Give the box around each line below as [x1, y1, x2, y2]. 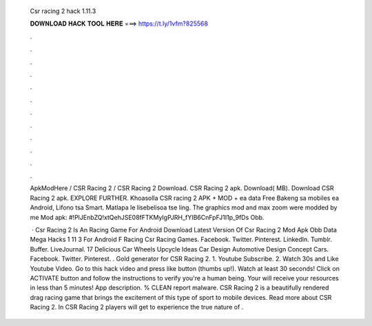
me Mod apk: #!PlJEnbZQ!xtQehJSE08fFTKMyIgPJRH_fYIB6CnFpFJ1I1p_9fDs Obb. [30, 213, 265, 221]
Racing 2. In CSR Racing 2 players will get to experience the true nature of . [30, 303, 244, 312]
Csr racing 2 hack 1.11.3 [30, 7, 96, 15]
